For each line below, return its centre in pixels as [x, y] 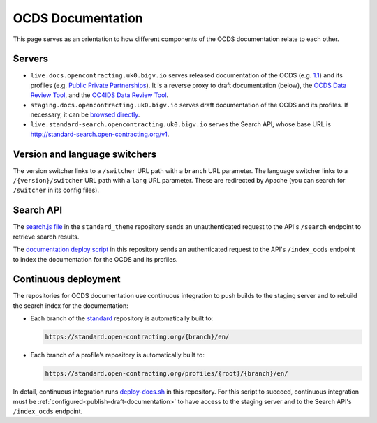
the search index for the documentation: [71, 305]
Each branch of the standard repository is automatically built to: [122, 318]
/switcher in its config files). [56, 190]
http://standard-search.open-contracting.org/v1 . [100, 134]
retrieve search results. [46, 237]
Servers [31, 59]
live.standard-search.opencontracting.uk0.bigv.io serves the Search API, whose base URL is [181, 124]
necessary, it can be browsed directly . [85, 114]
